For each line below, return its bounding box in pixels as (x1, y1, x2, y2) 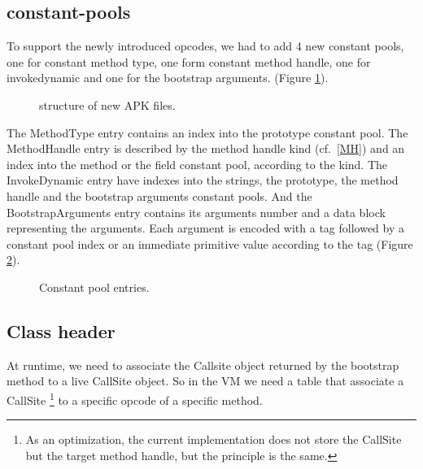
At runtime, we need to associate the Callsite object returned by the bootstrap (7, 356, 399, 373)
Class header (7, 318, 116, 343)
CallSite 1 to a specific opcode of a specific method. (7, 389, 263, 408)
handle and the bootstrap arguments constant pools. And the (7, 187, 312, 204)
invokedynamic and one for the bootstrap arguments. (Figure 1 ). (7, 69, 329, 86)
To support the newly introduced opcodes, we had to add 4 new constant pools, (7, 37, 404, 54)
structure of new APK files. (39, 96, 176, 113)
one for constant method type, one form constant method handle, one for (7, 53, 371, 70)
